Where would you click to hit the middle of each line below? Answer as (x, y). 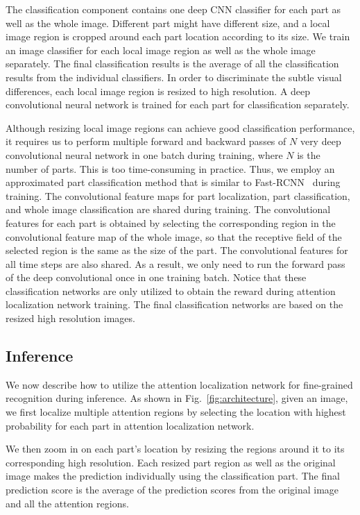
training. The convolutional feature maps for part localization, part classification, (178, 195)
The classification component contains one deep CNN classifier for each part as (173, 9)
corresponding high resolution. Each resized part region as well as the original (171, 462)
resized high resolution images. (70, 318)
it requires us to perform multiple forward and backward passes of (146, 141)
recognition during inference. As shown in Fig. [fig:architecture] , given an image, (177, 398)
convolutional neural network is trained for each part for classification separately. (178, 104)
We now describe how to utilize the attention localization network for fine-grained (179, 384)
